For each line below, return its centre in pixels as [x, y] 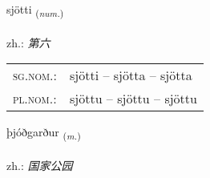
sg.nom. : [35, 75]
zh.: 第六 [28, 42]
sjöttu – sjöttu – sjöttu [133, 99]
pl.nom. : [35, 99]
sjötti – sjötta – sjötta [131, 75]
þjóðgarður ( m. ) [44, 133]
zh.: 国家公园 [40, 166]
